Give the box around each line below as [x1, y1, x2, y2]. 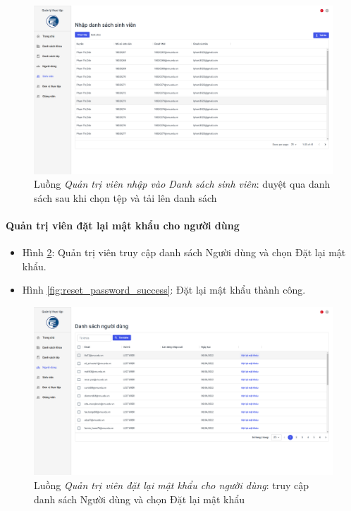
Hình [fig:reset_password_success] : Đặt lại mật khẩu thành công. [22, 282, 306, 297]
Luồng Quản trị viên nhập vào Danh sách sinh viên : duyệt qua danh [34, 176, 331, 191]
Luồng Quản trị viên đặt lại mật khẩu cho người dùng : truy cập [34, 477, 309, 492]
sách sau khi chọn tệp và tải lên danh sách [34, 190, 217, 205]
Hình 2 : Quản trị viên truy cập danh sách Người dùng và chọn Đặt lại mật [22, 245, 346, 260]
